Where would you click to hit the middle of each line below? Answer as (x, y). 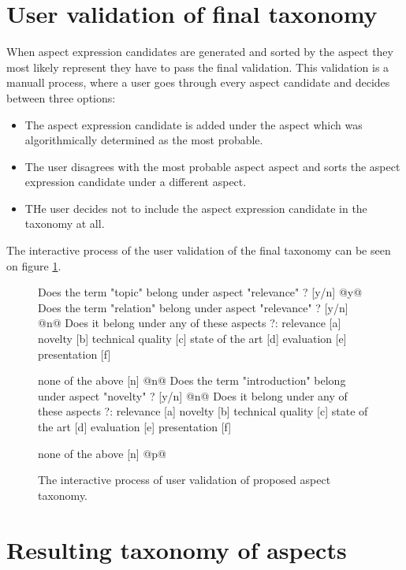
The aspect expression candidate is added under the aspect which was (194, 124)
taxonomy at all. (65, 224)
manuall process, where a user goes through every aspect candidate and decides (198, 82)
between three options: (61, 97)
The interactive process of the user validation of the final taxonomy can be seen (199, 250)
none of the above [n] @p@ (102, 453)
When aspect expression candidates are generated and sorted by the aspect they (200, 52)
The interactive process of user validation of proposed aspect (184, 480)
